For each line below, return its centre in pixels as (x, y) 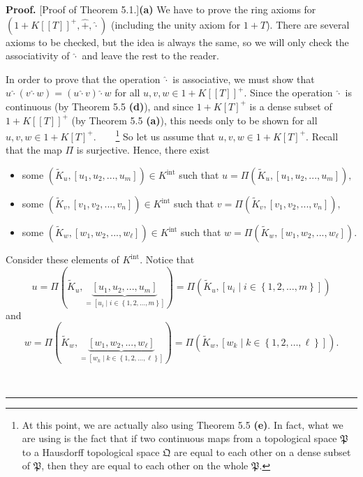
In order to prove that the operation (83, 79)
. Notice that (167, 259)
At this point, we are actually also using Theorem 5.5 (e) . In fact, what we (183, 424)
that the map (34, 150)
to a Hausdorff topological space (91, 452)
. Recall (322, 136)
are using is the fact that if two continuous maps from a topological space (179, 438)
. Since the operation (288, 93)
